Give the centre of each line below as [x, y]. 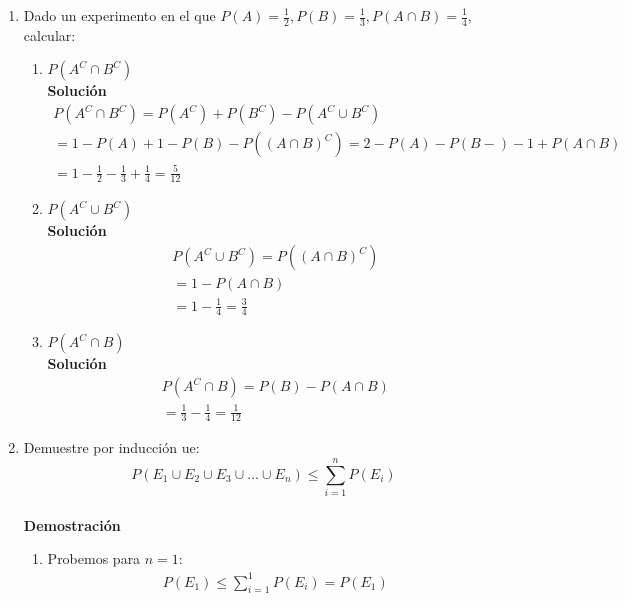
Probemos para [94, 558]
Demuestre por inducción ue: [111, 447]
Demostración [72, 524]
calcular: [49, 34]
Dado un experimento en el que [119, 15]
